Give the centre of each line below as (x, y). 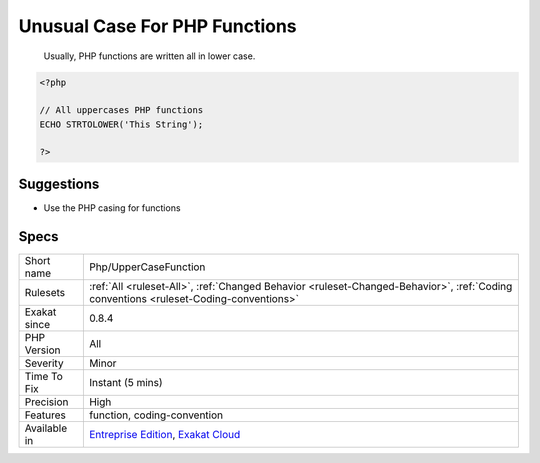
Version (42, 350)
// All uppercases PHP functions (121, 110)
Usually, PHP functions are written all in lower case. (149, 56)
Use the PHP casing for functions (112, 207)
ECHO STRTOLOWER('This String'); (121, 124)
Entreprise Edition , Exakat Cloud (164, 434)
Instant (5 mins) (126, 382)
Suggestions (59, 183)
